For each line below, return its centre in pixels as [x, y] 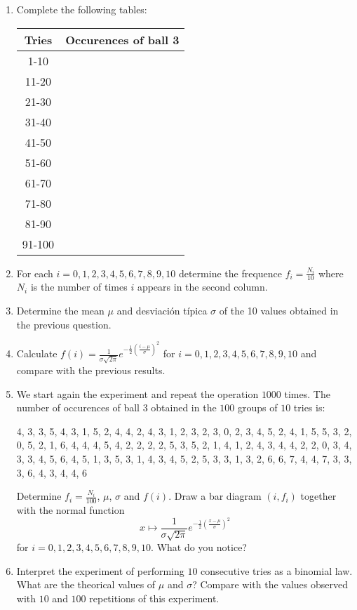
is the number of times [79, 287]
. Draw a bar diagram [215, 496]
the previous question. [64, 324]
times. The [307, 393]
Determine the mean [60, 311]
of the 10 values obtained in [279, 311]
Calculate [37, 353]
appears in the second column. [202, 287]
